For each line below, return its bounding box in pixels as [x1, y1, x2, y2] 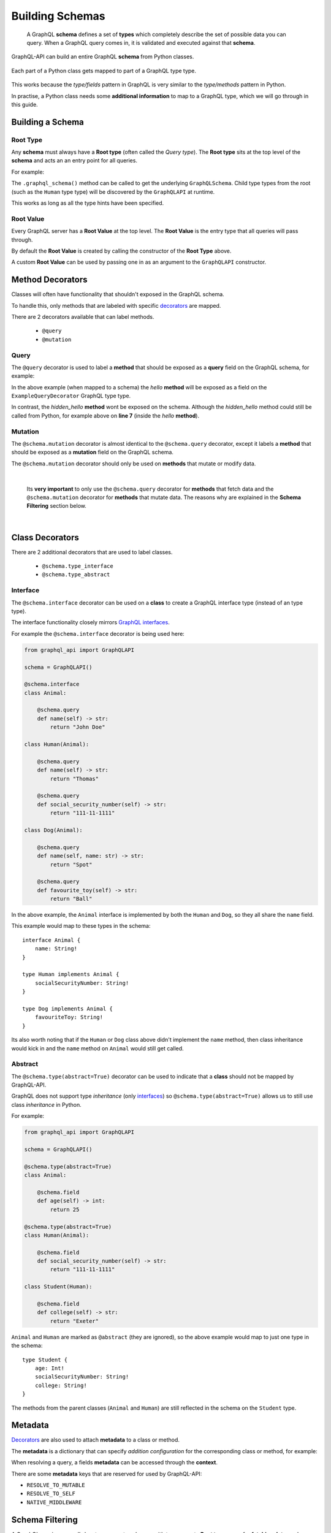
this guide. [11, 101, 38, 108]
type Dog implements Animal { [22, 1005, 113, 1012]
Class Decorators [11, 532, 79, 543]
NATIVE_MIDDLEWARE [26, 1499, 82, 1505]
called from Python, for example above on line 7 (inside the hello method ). [11, 411, 199, 419]
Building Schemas [11, 9, 105, 23]
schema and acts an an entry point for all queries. [11, 157, 138, 164]
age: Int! [34, 1364, 64, 1372]
